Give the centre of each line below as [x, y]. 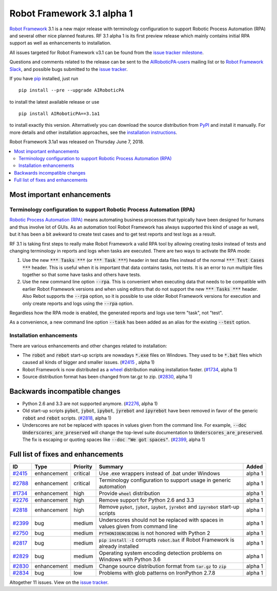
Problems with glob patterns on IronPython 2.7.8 [157, 573]
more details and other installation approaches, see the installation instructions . [93, 132]
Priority [83, 466]
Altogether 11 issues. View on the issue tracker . [59, 582]
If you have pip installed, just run [44, 78]
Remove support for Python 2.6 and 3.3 [146, 500]
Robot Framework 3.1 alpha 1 [71, 13]
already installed [119, 546]
